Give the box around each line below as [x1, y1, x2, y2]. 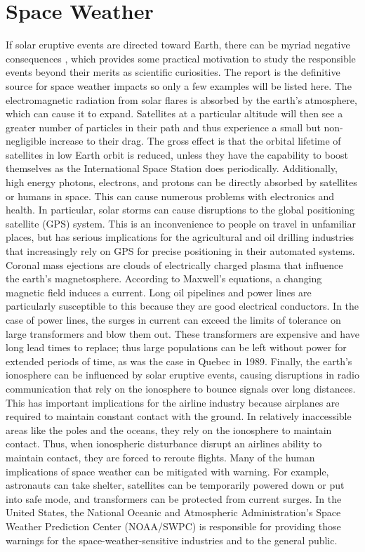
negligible [6, 133, 46, 148]
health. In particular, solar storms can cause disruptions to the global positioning [6, 202, 354, 217]
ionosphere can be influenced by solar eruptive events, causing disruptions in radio [6, 367, 359, 382]
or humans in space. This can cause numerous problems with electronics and [6, 188, 335, 203]
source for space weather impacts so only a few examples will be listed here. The [6, 78, 352, 93]
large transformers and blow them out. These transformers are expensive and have [6, 326, 359, 341]
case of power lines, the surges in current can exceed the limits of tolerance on [6, 313, 341, 327]
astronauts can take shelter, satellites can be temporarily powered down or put [6, 478, 345, 492]
